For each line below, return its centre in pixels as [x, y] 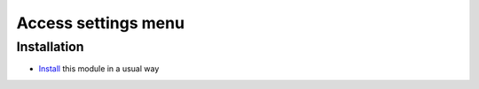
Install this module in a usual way [99, 69]
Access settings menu [101, 23]
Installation [50, 47]
